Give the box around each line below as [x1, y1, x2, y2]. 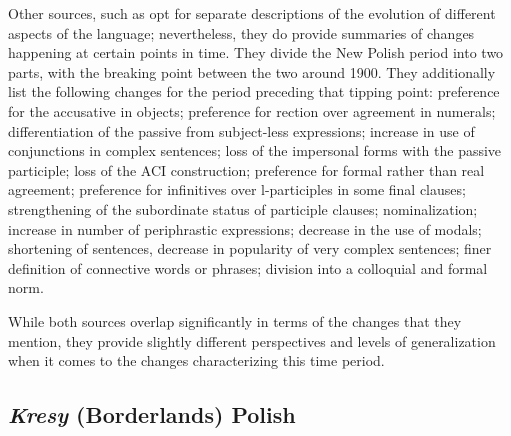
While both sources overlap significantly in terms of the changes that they [8, 310, 462, 331]
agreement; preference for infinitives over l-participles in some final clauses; [8, 179, 466, 200]
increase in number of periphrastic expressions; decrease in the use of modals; [8, 218, 482, 239]
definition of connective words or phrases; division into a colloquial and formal [8, 257, 488, 278]
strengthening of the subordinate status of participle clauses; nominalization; [8, 198, 478, 219]
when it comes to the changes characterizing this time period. [8, 350, 385, 371]
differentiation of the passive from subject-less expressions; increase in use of [8, 120, 475, 141]
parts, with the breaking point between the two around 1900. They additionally [8, 61, 496, 82]
